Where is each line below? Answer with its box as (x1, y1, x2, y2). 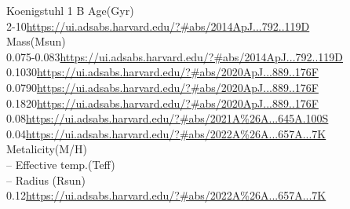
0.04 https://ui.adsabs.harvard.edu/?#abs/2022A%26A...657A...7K (6, 125, 326, 141)
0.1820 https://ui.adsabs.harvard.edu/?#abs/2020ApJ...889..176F (6, 94, 319, 111)
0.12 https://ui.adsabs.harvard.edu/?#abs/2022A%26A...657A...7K (6, 187, 326, 203)
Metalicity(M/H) (6, 141, 88, 157)
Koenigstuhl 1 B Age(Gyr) (6, 2, 134, 18)
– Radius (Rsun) (6, 171, 86, 188)
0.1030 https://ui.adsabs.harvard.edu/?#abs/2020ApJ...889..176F (6, 64, 319, 80)
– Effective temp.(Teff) (6, 156, 115, 172)
